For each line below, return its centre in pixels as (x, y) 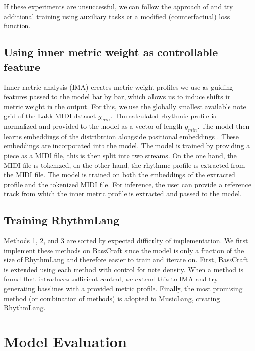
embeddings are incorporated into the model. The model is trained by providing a (127, 146)
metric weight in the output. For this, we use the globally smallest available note (125, 106)
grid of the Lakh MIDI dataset (50, 116)
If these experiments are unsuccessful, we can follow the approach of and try (119, 6)
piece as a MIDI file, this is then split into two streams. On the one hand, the (120, 155)
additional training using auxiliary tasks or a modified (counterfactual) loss (117, 16)
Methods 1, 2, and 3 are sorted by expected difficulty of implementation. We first (126, 241)
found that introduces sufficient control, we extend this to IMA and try (111, 279)
